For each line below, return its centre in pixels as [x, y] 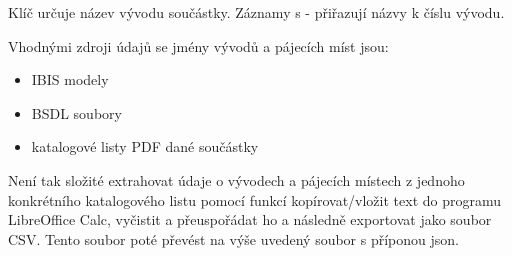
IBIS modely [70, 79]
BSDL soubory [76, 112]
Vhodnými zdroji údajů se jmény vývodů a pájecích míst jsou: [198, 45]
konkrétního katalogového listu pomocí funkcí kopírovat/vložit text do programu [255, 199]
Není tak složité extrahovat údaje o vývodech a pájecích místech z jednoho [236, 179]
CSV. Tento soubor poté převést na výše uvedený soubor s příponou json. [233, 238]
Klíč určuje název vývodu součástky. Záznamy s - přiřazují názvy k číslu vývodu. [256, 12]
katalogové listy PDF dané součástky [145, 146]
